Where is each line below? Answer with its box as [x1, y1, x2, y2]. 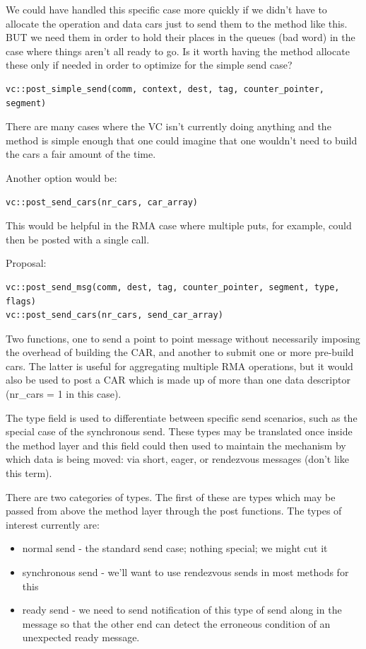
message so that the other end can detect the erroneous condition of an [22, 616, 331, 631]
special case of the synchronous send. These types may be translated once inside [6, 424, 353, 439]
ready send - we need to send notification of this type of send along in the [22, 602, 342, 617]
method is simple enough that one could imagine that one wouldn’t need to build [6, 132, 358, 147]
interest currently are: [6, 517, 100, 532]
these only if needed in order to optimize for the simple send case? [6, 57, 293, 72]
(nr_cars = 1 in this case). [6, 386, 122, 401]
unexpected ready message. [22, 630, 140, 645]
